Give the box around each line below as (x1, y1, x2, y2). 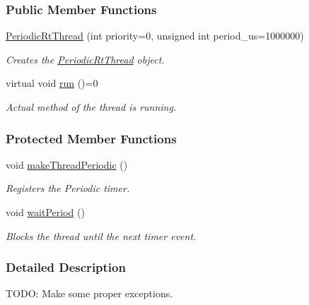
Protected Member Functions (6, 129, 177, 147)
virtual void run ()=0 (6, 76, 98, 90)
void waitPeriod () (6, 205, 85, 219)
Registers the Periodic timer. (6, 181, 130, 196)
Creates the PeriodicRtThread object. (6, 52, 165, 66)
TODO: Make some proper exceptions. (6, 286, 173, 301)
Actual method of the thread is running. (6, 100, 177, 114)
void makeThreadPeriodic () (6, 157, 128, 172)
